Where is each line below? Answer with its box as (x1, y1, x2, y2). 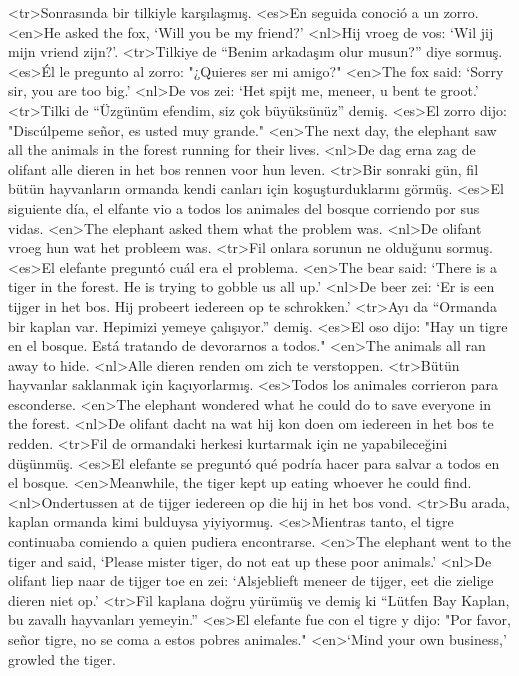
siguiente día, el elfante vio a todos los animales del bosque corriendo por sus (8, 197, 480, 218)
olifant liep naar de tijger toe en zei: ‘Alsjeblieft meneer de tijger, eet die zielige (8, 570, 494, 591)
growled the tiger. (8, 648, 116, 669)
